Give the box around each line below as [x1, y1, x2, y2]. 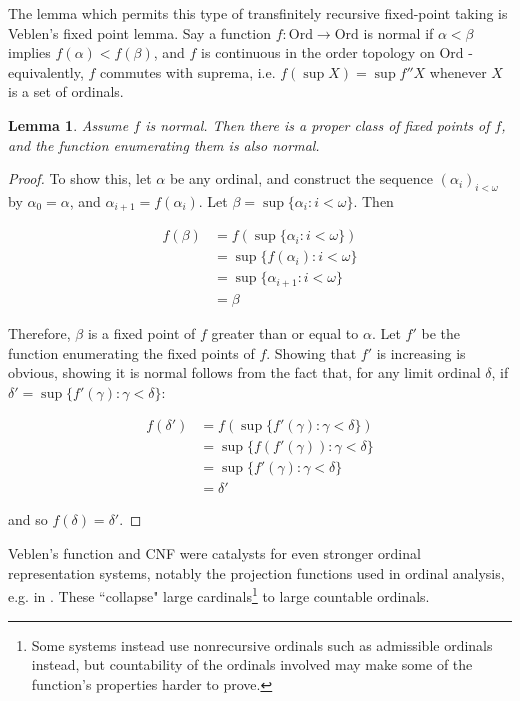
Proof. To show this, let [8, 168, 152, 189]
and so [8, 509, 48, 530]
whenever [429, 61, 487, 82]
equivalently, [8, 61, 84, 82]
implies [8, 42, 51, 63]
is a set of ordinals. [8, 81, 124, 102]
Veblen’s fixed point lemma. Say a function [8, 22, 271, 43]
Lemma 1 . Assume [8, 114, 129, 135]
